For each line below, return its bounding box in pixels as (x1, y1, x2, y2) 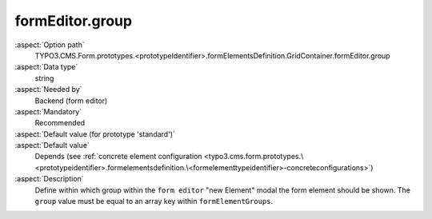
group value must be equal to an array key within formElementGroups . (34, 197, 274, 206)
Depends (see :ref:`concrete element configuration (34, 152, 203, 161)
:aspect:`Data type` (14, 62, 78, 72)
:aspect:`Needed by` (14, 85, 82, 94)
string (34, 73, 54, 83)
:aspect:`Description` (14, 174, 84, 184)
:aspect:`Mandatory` (14, 106, 82, 116)
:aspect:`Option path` (14, 40, 85, 50)
